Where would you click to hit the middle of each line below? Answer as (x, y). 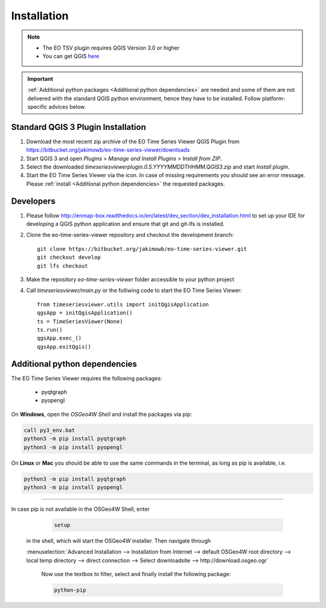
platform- (274, 98)
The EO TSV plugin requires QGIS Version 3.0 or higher (111, 48)
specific (37, 106)
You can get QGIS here (71, 56)
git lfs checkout (62, 266)
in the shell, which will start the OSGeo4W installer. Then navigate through (119, 540)
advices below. (67, 106)
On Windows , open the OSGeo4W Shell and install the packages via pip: (102, 414)
